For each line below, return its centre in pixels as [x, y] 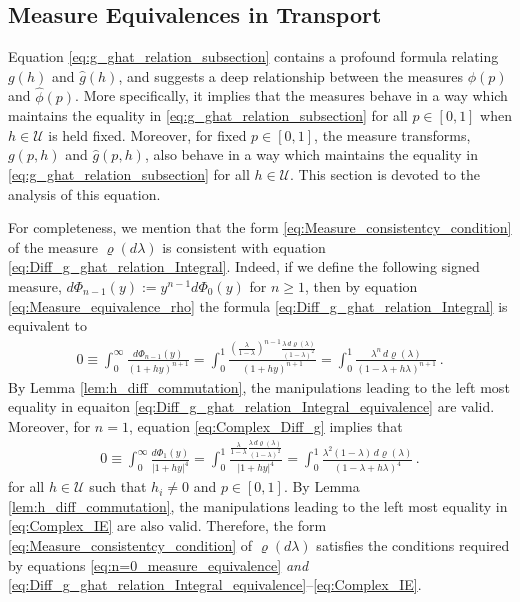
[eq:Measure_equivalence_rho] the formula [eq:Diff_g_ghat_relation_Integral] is [258, 305]
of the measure [53, 246]
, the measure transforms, [392, 134]
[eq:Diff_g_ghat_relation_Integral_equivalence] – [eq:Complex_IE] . [215, 584]
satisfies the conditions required [413, 545]
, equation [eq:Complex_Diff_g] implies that [265, 426]
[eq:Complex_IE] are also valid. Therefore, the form [167, 525]
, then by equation [361, 285]
